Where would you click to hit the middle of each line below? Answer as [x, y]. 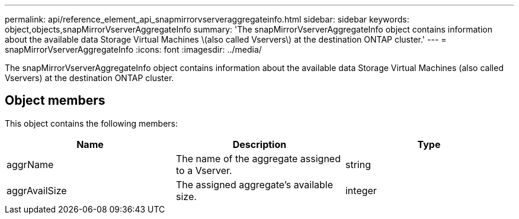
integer [361, 190]
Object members [55, 101]
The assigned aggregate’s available [254, 184]
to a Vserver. [204, 170]
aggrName [30, 164]
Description [259, 144]
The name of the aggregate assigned [258, 158]
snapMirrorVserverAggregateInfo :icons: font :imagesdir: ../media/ [133, 49]
